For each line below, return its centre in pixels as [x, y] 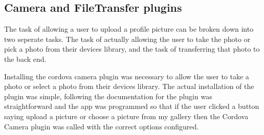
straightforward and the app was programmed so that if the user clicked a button [132, 106]
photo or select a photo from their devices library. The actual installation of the [129, 86]
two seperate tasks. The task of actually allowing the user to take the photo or [127, 39]
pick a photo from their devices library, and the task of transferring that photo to [132, 49]
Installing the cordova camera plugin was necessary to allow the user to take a [127, 76]
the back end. [25, 59]
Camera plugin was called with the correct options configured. [102, 126]
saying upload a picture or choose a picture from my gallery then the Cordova [126, 116]
